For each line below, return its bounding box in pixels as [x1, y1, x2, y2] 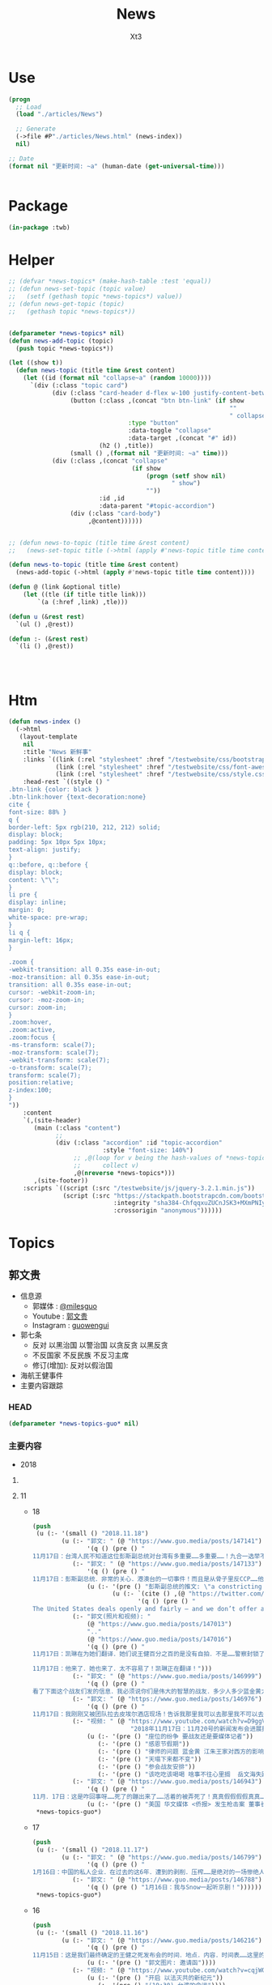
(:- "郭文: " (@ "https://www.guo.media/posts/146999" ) [72, 1672, 262, 1680]
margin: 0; [8, 906, 45, 914]
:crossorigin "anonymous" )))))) [113, 1207, 223, 1215]
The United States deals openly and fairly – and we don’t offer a [32, 1605, 265, 1613]
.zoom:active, [8, 1026, 57, 1034]
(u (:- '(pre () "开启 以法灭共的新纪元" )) [86, 1974, 224, 1982]
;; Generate [15, 125, 57, 134]
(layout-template [19, 733, 79, 741]
